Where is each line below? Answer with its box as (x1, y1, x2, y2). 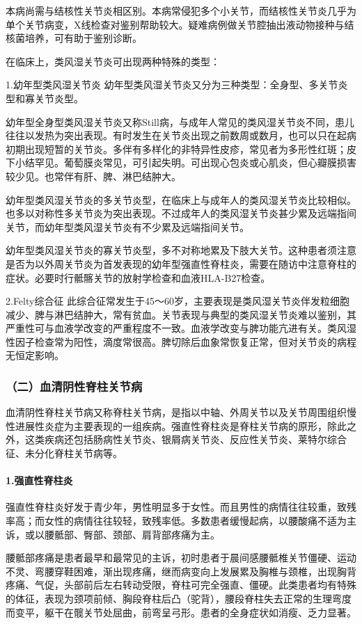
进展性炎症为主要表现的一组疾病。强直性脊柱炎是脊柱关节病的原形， (15, 418, 327, 433)
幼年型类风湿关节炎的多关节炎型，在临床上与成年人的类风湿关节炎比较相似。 (6, 192, 356, 207)
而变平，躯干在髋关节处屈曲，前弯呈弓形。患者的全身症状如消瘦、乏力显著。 (6, 605, 356, 619)
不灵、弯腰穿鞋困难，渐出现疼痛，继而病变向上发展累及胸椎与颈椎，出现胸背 (6, 563, 356, 578)
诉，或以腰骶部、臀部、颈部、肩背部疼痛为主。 (6, 527, 220, 541)
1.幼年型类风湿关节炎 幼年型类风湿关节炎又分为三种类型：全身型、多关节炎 (6, 77, 348, 92)
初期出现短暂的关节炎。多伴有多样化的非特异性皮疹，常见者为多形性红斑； (6, 141, 347, 156)
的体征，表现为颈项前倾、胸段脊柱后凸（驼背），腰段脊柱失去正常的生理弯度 (6, 591, 352, 606)
